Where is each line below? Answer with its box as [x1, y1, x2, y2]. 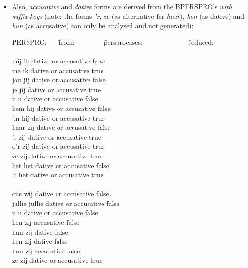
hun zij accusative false [12, 245, 80, 255]
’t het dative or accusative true [12, 170, 103, 180]
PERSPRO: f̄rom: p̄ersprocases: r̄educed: [12, 36, 214, 47]
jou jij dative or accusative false [12, 75, 106, 85]
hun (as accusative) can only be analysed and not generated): [12, 20, 194, 31]
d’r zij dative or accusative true [12, 141, 105, 151]
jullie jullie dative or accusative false [12, 198, 120, 208]
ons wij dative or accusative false [12, 189, 109, 199]
